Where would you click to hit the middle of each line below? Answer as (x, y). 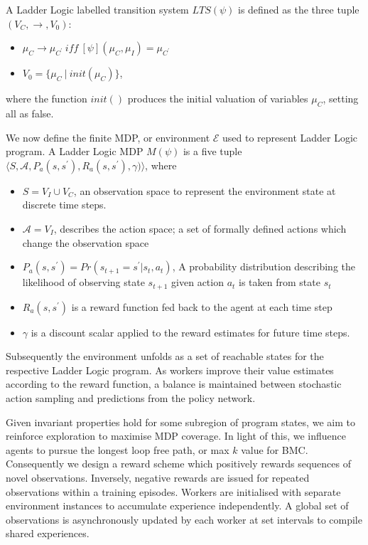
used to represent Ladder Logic (290, 137)
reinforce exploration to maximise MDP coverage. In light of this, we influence (176, 436)
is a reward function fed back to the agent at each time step (202, 306)
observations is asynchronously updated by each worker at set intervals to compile (184, 519)
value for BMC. (275, 449)
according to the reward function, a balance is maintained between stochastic (174, 384)
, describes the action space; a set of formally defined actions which (200, 228)
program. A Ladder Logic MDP (75, 151)
